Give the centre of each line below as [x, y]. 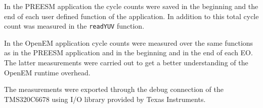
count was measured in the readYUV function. [74, 26]
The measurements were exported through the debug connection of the [114, 89]
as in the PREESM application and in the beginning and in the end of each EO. [128, 52]
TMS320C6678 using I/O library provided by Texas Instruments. [105, 99]
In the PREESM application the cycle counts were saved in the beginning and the [131, 6]
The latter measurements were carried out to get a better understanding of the [126, 63]
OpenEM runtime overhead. [47, 72]
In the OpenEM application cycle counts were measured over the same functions [129, 42]
